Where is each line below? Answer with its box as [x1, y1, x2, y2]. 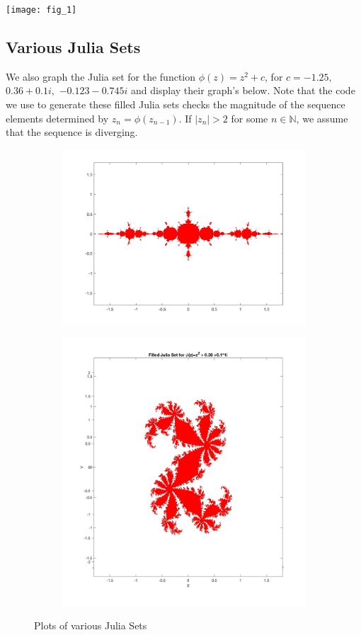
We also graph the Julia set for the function [6, 69, 196, 84]
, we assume [296, 110, 348, 125]
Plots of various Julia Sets [34, 618, 147, 633]
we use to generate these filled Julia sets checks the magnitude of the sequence [6, 97, 345, 112]
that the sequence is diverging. [6, 125, 138, 139]
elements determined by [6, 110, 109, 125]
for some [231, 110, 268, 125]
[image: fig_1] [6, 5, 77, 15]
